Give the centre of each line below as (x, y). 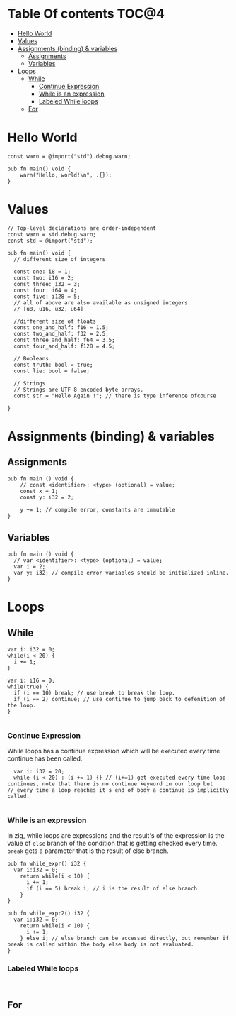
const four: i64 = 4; (46, 290)
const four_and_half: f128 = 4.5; (64, 346)
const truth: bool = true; (53, 365)
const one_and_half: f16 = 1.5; (61, 327)
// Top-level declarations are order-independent (82, 228)
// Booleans (31, 358)
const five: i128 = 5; (47, 297)
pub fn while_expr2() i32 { (49, 914)
